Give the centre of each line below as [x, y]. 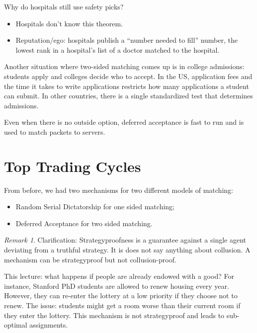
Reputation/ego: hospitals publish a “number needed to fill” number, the [127, 40]
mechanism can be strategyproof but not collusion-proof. [90, 259]
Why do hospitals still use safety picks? [64, 6]
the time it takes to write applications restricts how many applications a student [127, 86]
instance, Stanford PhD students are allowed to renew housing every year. [117, 286]
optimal [16, 325]
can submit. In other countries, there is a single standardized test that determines [128, 96]
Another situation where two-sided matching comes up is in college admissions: [124, 66]
